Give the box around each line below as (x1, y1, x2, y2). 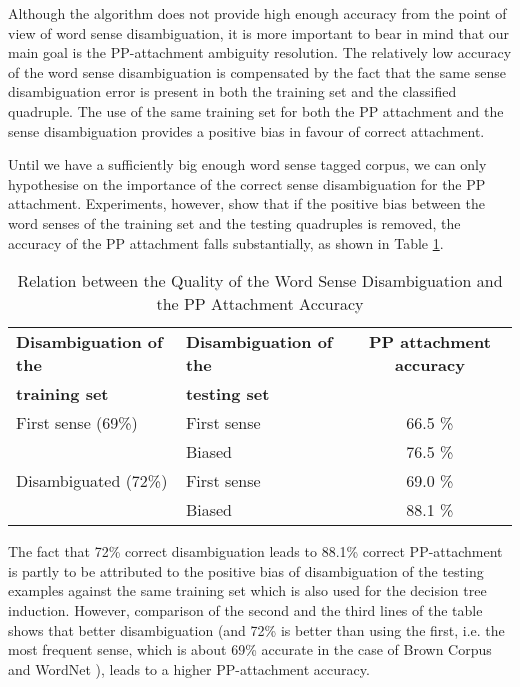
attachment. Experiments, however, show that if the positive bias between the (8, 193, 485, 214)
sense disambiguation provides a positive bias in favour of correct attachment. (8, 120, 485, 141)
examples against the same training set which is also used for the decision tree (8, 580, 487, 601)
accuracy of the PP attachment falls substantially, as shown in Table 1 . (8, 232, 444, 253)
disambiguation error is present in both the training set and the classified (8, 81, 457, 102)
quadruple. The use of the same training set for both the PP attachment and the (8, 100, 504, 121)
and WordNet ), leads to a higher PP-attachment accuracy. (8, 658, 370, 679)
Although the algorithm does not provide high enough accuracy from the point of (8, 3, 507, 23)
